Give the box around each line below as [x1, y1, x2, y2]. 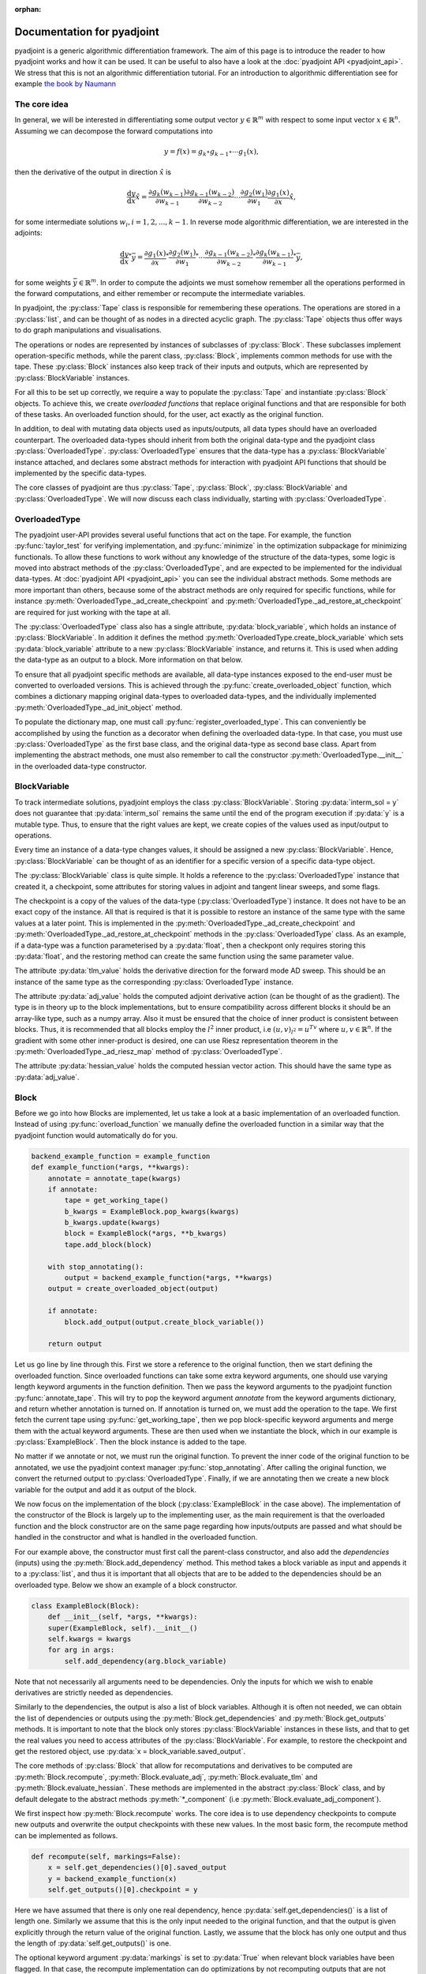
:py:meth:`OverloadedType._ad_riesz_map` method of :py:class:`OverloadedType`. [14, 1047, 283, 1056]
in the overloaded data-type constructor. [14, 761, 148, 771]
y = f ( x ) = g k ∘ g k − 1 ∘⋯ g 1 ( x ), [163, 147, 260, 158]
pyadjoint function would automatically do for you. [14, 1130, 177, 1140]
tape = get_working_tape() [64, 1196, 169, 1205]
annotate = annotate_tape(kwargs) [47, 1173, 181, 1183]
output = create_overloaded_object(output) [47, 1284, 219, 1293]
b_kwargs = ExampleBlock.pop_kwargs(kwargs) [64, 1207, 240, 1216]
